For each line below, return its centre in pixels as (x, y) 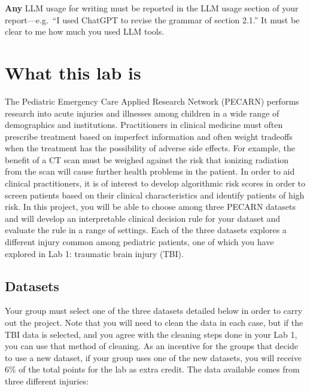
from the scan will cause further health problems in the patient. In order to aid (150, 171)
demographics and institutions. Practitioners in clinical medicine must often (144, 125)
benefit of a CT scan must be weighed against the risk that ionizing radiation (147, 159)
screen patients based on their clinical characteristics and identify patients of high (155, 195)
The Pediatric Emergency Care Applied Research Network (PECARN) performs (152, 101)
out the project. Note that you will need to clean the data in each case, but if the (154, 323)
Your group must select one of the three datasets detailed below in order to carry (154, 311)
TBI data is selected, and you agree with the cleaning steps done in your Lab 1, (151, 334)
